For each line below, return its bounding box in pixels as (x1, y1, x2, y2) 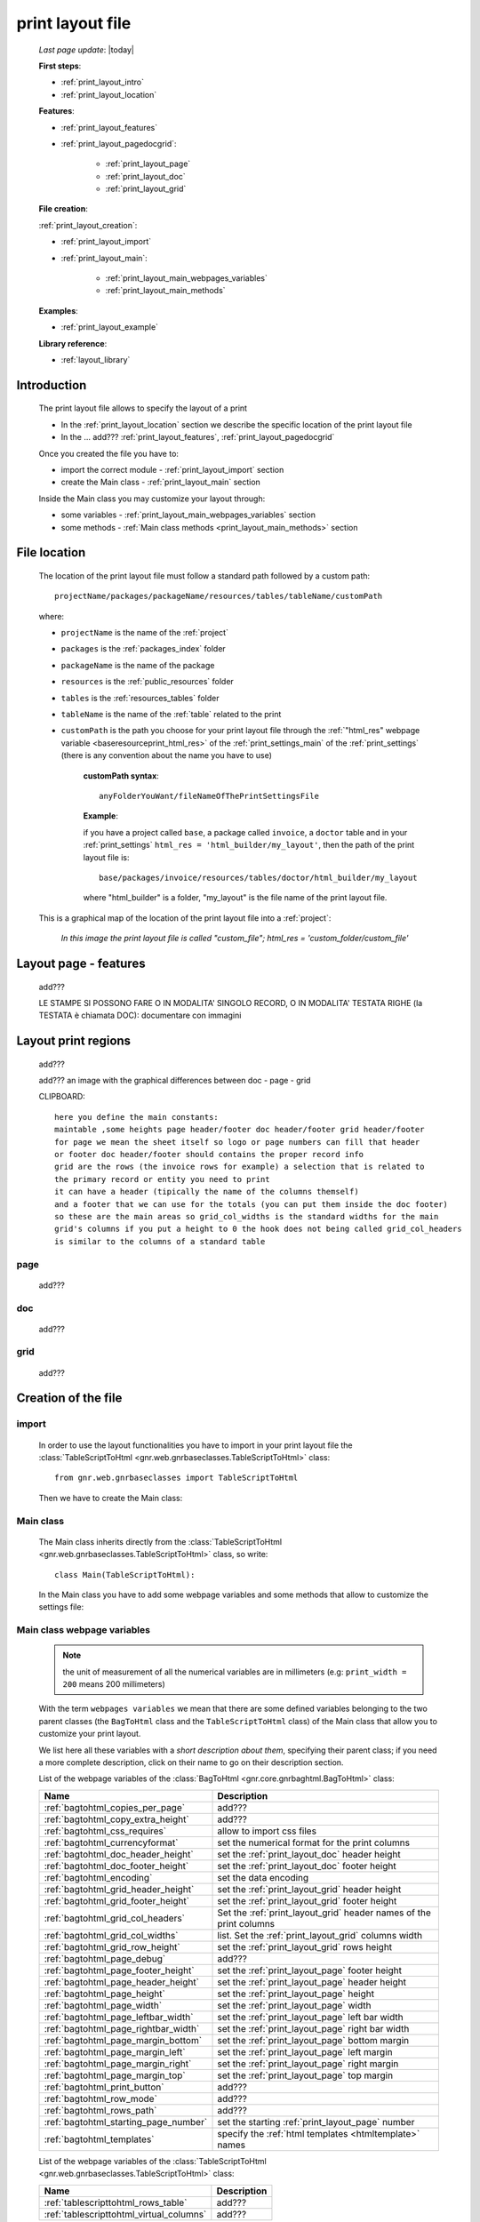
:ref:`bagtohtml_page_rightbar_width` (44, 2022, 200, 2034)
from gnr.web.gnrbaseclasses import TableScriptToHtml (54, 1473, 299, 1483)
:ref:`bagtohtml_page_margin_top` (44, 2069, 186, 2082)
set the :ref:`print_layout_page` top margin (217, 2069, 394, 2082)
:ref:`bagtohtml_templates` (44, 2133, 155, 2146)
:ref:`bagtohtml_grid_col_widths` (44, 1929, 179, 1941)
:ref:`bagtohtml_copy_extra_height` (44, 1813, 190, 1826)
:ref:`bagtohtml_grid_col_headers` (44, 1912, 186, 1924)
